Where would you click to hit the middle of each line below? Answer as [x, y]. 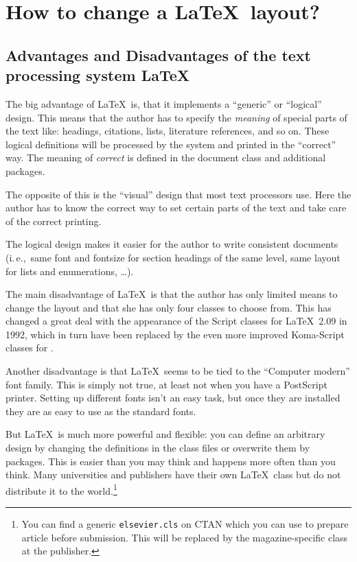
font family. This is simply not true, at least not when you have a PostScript [166, 384]
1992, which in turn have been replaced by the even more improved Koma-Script [175, 334]
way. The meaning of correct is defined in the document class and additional [166, 157]
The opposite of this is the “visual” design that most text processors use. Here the [178, 194]
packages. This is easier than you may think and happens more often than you [171, 461]
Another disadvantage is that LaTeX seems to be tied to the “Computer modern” [178, 371]
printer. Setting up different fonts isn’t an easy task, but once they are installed [173, 398]
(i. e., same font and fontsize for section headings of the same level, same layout [173, 257]
